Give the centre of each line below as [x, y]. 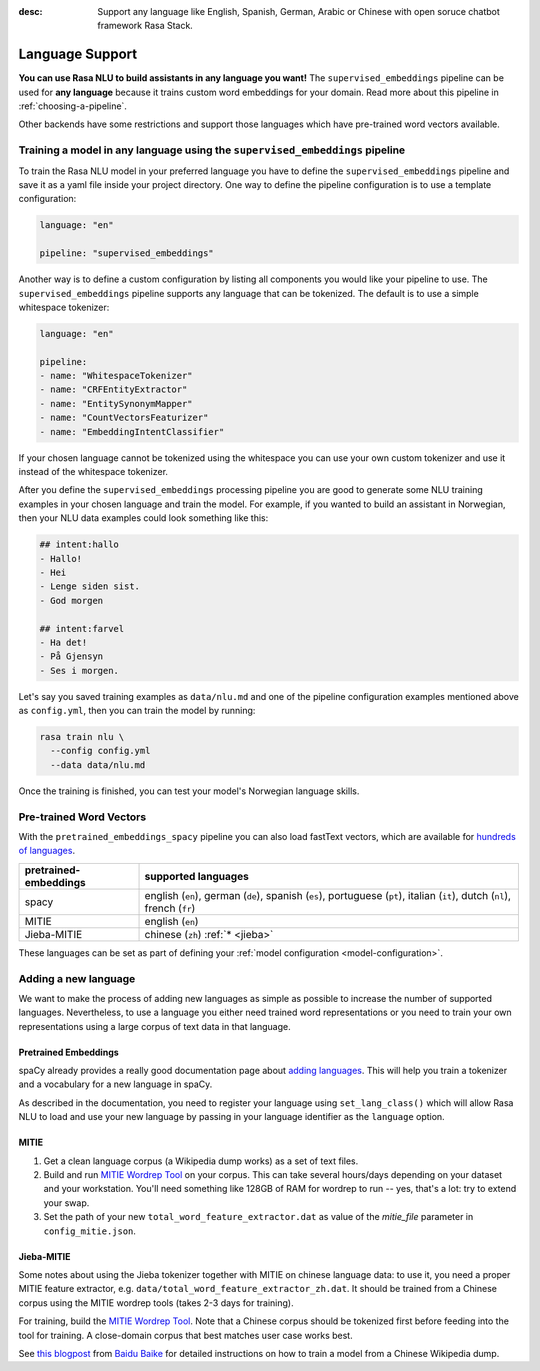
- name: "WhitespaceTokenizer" [116, 376]
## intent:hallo [79, 544]
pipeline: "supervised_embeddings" [126, 253]
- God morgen [71, 600]
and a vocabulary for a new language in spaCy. [115, 1084]
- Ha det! [63, 642]
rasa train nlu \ [82, 737]
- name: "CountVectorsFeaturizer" [124, 418]
